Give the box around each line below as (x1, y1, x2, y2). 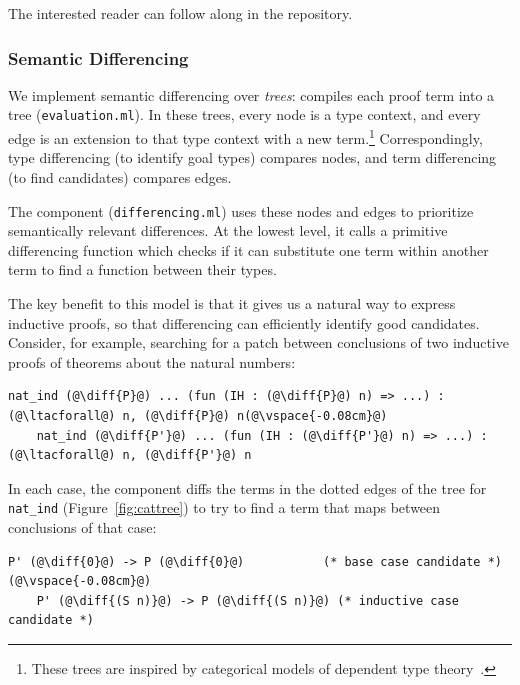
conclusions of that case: (8, 516, 157, 537)
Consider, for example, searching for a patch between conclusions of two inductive (8, 332, 509, 353)
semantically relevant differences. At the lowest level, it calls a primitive (8, 220, 448, 241)
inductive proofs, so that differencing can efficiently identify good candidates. (8, 312, 480, 333)
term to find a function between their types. (8, 259, 277, 280)
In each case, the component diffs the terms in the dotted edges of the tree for (8, 477, 487, 498)
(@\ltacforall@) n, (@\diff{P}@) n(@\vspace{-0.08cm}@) (8, 408, 388, 423)
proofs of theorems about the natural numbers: (8, 351, 296, 372)
